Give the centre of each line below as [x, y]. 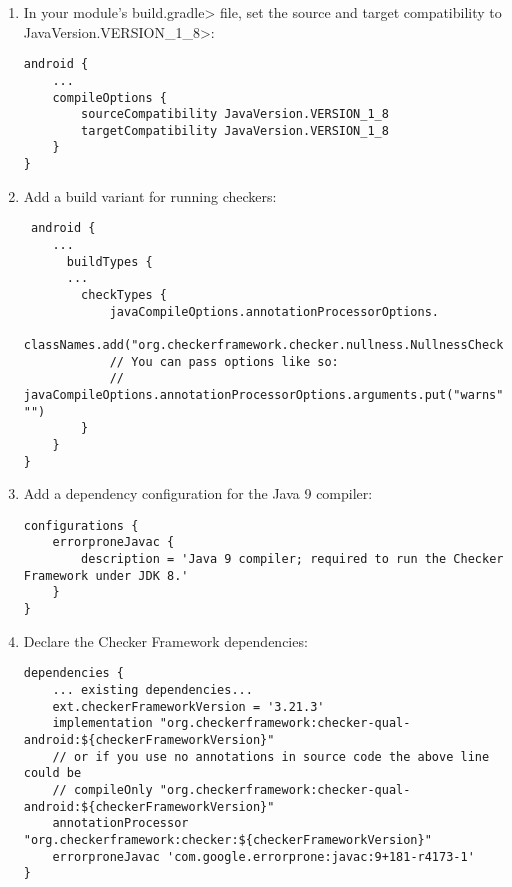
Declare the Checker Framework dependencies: [165, 640]
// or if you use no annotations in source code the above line [271, 756]
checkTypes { [124, 295]
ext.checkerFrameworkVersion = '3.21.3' [188, 706]
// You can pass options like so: [224, 361]
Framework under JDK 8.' [106, 575]
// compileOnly [102, 789]
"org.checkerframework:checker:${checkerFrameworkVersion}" [227, 839]
